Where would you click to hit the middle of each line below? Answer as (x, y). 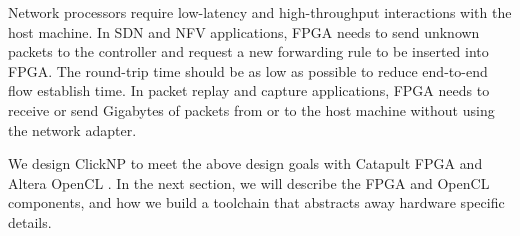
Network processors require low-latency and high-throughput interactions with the (260, 12)
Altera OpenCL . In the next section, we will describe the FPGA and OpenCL (249, 182)
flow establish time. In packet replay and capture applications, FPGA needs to (249, 90)
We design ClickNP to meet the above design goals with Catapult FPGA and (245, 163)
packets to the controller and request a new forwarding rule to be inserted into (248, 51)
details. (30, 221)
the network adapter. (72, 129)
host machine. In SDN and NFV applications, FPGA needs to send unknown (244, 31)
